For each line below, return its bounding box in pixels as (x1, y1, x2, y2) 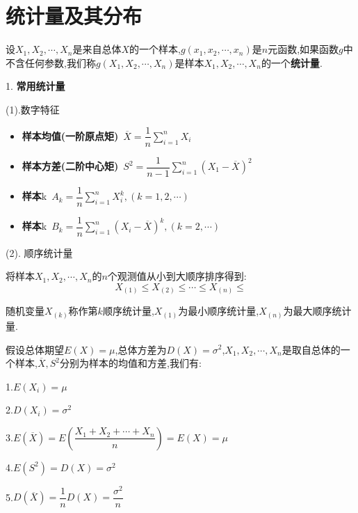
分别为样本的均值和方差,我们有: (60, 356, 202, 370)
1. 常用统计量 (6, 79, 65, 93)
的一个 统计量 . (261, 55, 323, 70)
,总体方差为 (115, 342, 167, 356)
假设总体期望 (6, 342, 64, 356)
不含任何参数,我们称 (6, 55, 96, 70)
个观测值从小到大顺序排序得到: (107, 269, 247, 283)
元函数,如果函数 (268, 42, 339, 56)
